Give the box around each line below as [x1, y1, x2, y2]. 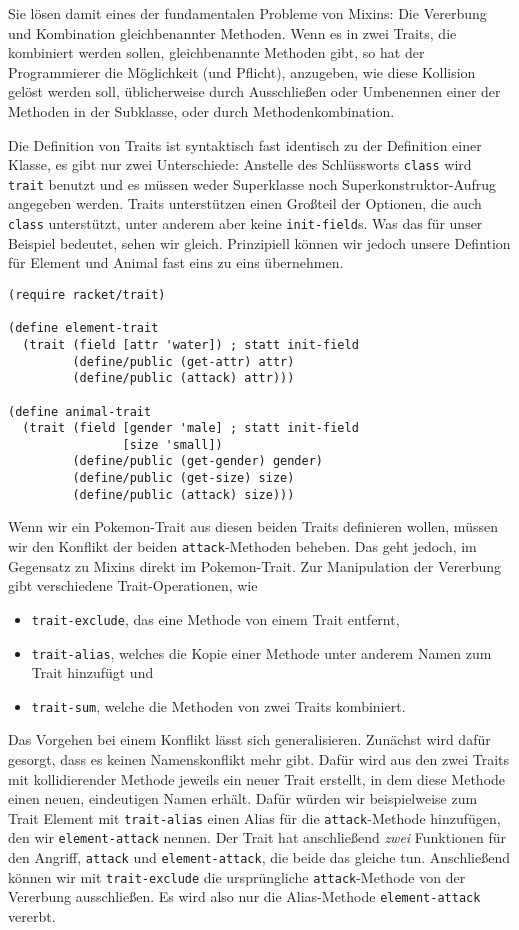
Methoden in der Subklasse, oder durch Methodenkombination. [8, 100, 395, 121]
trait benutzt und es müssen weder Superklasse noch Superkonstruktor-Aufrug [8, 173, 497, 194]
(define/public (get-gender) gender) [72, 454, 323, 469]
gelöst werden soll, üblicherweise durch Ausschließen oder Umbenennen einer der [8, 81, 501, 102]
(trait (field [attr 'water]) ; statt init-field [22, 337, 359, 352]
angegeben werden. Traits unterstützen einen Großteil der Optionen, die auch [8, 193, 482, 214]
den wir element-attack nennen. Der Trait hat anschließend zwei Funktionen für [8, 827, 507, 848]
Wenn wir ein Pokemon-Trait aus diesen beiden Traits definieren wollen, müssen [8, 516, 498, 537]
